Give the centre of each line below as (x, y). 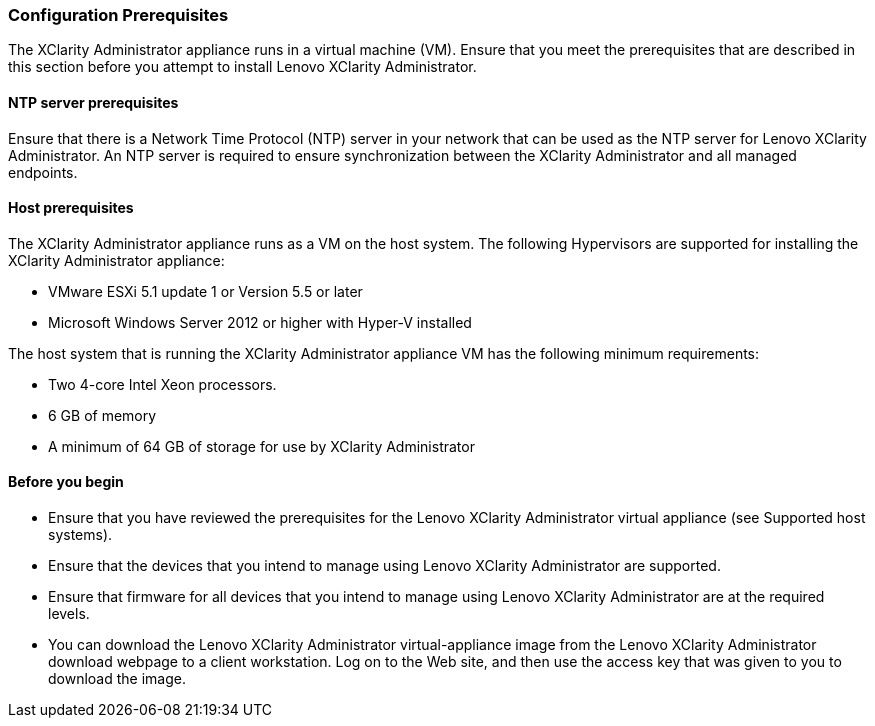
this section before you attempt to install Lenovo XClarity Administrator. (242, 67)
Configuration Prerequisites (118, 15)
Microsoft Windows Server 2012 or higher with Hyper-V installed (260, 322)
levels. (69, 614)
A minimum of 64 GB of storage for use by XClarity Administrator (261, 446)
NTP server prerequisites (93, 102)
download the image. (117, 679)
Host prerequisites (71, 208)
